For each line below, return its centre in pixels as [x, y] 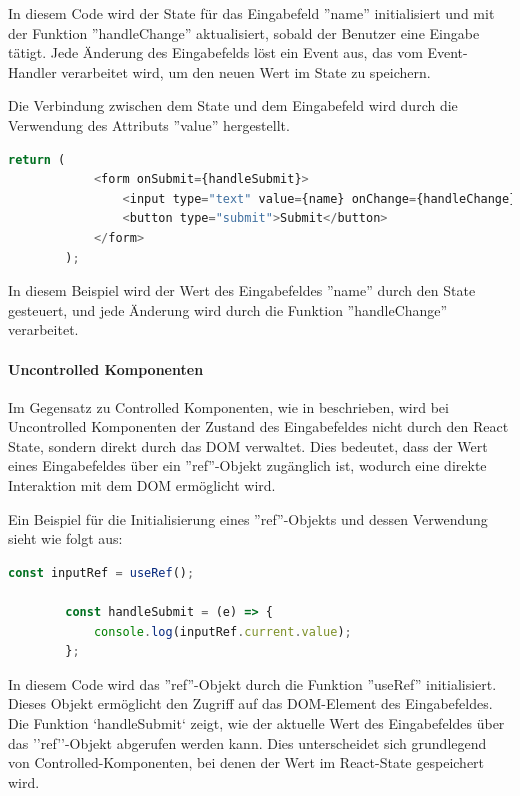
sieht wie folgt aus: [65, 538]
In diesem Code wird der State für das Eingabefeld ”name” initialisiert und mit [251, 13]
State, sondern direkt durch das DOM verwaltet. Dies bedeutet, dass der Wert [248, 445]
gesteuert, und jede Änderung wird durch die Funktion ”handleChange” [228, 309]
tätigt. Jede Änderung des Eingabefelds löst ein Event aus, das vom [215, 52]
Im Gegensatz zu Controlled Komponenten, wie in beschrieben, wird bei [228, 406]
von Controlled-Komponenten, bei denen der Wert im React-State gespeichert [246, 762]
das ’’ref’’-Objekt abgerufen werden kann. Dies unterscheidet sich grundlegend [247, 742]
